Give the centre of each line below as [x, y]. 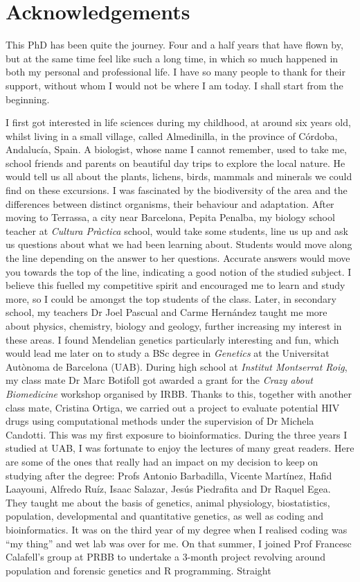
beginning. [28, 99]
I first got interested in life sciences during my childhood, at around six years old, [178, 122]
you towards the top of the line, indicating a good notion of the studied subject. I [179, 271]
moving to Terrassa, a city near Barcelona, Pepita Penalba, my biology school [170, 217]
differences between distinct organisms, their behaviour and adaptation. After [170, 203]
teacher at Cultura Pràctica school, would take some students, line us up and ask [177, 230]
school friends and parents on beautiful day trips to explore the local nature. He [175, 162]
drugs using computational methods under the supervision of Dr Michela [160, 421]
